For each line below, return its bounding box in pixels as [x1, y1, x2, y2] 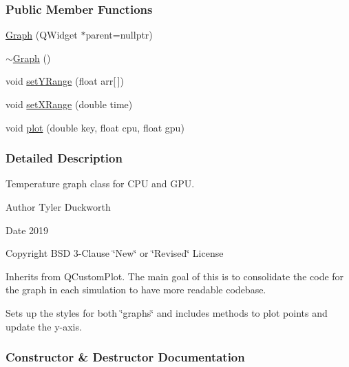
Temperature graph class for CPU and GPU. [6, 176, 195, 191]
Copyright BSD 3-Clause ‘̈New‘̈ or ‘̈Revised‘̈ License [6, 246, 224, 260]
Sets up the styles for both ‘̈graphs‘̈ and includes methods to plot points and [6, 305, 328, 319]
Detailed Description [6, 149, 123, 167]
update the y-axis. [6, 319, 82, 333]
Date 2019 [6, 222, 49, 237]
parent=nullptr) [85, 28, 153, 42]
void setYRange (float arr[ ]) [6, 74, 124, 88]
